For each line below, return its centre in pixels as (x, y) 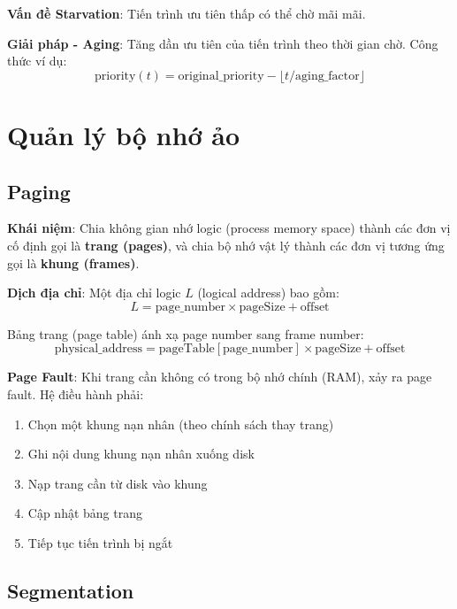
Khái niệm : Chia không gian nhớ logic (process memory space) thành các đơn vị (229, 228)
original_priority (221, 76)
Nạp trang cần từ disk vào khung (118, 483)
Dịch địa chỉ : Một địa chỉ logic (94, 293)
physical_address (99, 349)
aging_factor (327, 76)
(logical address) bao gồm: (268, 293)
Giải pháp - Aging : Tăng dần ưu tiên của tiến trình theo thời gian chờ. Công (223, 43)
